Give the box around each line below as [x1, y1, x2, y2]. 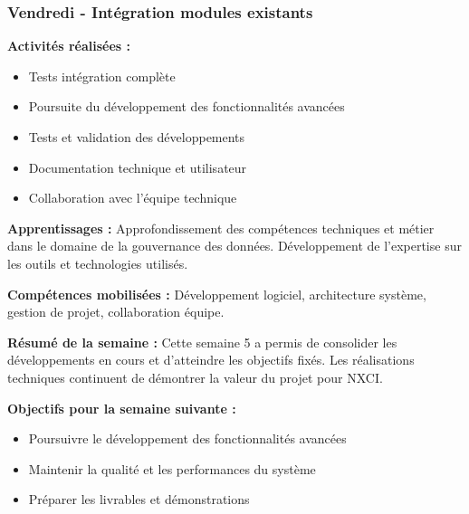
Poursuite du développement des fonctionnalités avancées [28, 97, 345, 116]
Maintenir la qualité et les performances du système [28, 459, 316, 478]
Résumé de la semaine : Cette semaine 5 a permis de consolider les [7, 332, 397, 351]
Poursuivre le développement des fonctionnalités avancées [28, 429, 347, 448]
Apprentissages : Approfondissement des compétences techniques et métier [7, 218, 435, 237]
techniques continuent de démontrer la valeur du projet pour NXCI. [7, 367, 383, 386]
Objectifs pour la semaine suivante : [7, 398, 236, 417]
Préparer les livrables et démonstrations [28, 490, 250, 509]
